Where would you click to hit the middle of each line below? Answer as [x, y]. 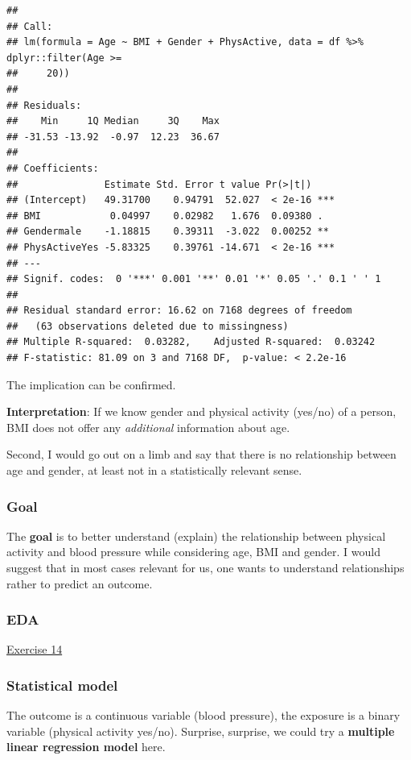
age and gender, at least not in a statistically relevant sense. [154, 470]
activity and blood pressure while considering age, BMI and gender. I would [193, 552]
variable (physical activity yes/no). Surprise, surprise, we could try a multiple [201, 731]
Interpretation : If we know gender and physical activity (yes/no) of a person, [201, 411]
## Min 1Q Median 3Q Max [113, 121]
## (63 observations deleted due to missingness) [148, 326]
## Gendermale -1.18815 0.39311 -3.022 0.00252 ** [168, 232]
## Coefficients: [53, 168]
